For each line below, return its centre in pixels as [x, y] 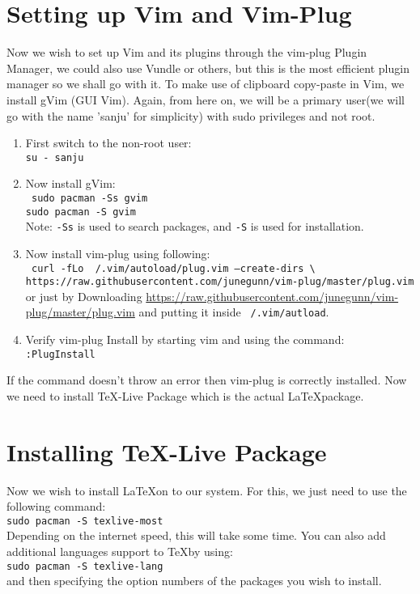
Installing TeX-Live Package [167, 451]
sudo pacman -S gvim [81, 212]
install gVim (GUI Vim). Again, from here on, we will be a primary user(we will [206, 99]
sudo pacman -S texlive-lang [85, 566]
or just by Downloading [84, 296]
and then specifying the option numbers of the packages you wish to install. [194, 581]
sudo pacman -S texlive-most [85, 521]
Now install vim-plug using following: [118, 253]
